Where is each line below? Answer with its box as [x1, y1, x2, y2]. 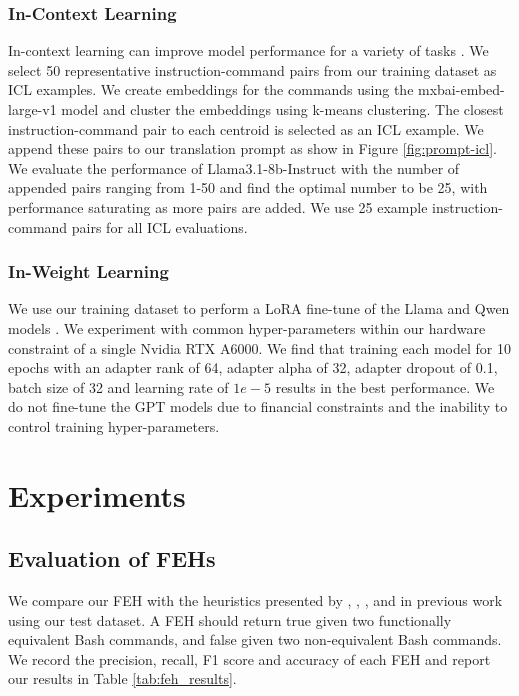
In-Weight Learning [8, 259, 169, 284]
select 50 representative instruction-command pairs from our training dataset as [8, 59, 497, 80]
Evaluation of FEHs [8, 543, 216, 574]
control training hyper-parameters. [8, 415, 220, 436]
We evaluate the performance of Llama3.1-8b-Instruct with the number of [8, 157, 460, 178]
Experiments [8, 474, 186, 515]
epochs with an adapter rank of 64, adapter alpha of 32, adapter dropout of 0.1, [8, 357, 498, 378]
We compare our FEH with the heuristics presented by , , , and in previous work [8, 590, 503, 611]
